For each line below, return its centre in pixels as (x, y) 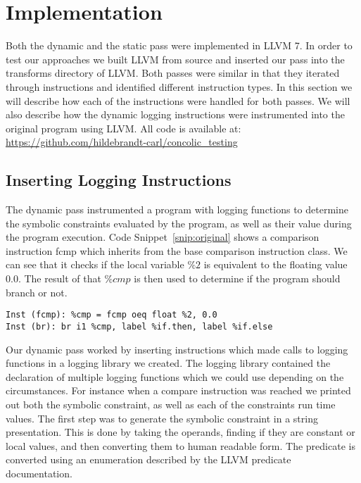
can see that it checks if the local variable (95, 264)
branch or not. (37, 292)
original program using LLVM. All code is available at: (123, 128)
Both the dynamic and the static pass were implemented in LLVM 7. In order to (179, 45)
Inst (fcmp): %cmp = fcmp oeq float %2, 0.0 (112, 315)
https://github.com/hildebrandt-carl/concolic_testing (122, 142)
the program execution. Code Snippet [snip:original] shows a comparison (163, 237)
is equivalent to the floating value (275, 264)
